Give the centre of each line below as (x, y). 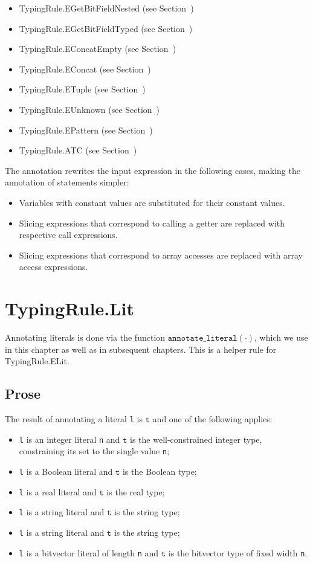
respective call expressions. (68, 235)
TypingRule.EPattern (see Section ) (86, 130)
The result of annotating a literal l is (74, 419)
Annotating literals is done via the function (85, 337)
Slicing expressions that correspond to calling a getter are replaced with (152, 223)
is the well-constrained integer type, (196, 439)
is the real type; (136, 491)
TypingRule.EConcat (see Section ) (85, 69)
